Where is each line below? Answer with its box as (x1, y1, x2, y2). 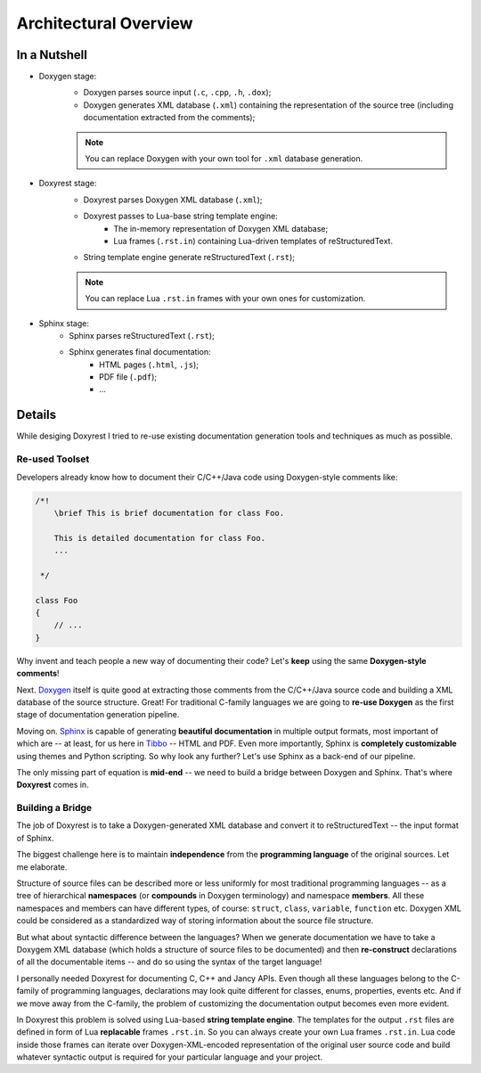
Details (16, 407, 57, 422)
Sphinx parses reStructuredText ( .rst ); (69, 330, 216, 340)
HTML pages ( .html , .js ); (99, 359, 200, 370)
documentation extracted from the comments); (83, 112, 256, 123)
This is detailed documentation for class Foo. (53, 533, 266, 543)
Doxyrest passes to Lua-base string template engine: (83, 210, 278, 222)
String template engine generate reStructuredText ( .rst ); (83, 252, 296, 263)
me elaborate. (16, 861, 68, 872)
